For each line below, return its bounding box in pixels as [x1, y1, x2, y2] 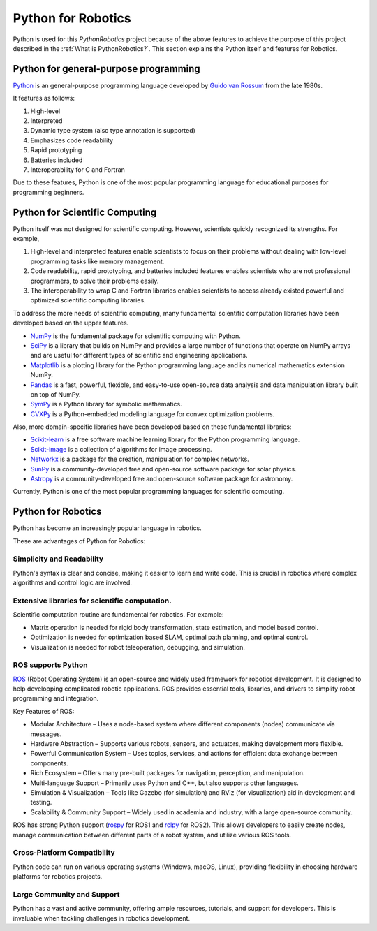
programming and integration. [13, 694, 99, 703]
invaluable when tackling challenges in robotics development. [13, 914, 191, 922]
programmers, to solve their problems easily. [30, 277, 159, 285]
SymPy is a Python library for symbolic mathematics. [30, 400, 182, 409]
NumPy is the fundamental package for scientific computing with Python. [30, 332, 241, 340]
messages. [30, 730, 62, 738]
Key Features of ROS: [13, 707, 75, 715]
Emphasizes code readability [30, 136, 114, 145]
